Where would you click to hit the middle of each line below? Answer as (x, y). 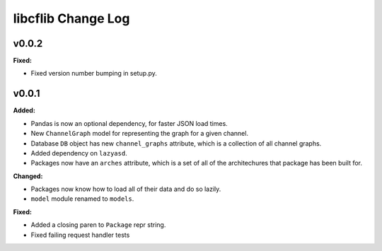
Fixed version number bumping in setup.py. (94, 74)
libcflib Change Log (71, 18)
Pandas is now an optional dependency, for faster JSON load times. (129, 123)
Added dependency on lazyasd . (79, 153)
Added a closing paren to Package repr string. (98, 225)
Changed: (28, 176)
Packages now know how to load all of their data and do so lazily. (126, 189)
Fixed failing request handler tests (80, 235)
